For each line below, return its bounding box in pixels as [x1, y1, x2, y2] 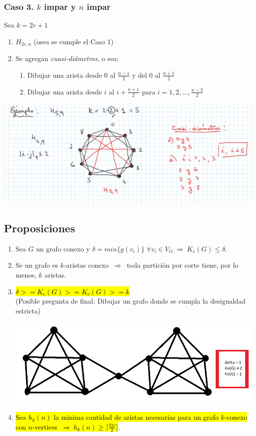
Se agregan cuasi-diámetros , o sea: [15, 53, 119, 63]
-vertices [32, 421, 58, 432]
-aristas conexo [64, 260, 109, 270]
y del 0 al [132, 69, 160, 80]
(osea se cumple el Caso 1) [33, 36, 114, 46]
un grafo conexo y [36, 243, 90, 253]
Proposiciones [4, 220, 75, 236]
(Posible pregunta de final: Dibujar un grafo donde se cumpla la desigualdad [15, 296, 246, 306]
